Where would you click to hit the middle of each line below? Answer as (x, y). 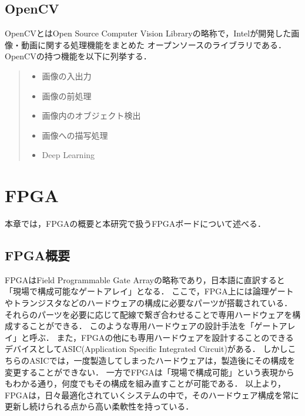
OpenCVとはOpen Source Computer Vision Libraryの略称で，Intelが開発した (148, 33)
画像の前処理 (67, 95)
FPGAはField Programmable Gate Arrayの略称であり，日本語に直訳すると (145, 279)
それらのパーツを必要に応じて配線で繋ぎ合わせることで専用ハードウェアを (149, 314)
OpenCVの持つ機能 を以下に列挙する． (78, 56)
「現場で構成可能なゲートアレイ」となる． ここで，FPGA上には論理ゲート (149, 291)
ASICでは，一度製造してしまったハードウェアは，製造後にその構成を (162, 360)
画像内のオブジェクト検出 (91, 115)
